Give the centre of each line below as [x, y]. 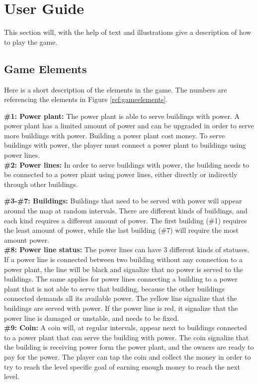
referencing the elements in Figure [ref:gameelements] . [86, 99]
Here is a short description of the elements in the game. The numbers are [116, 89]
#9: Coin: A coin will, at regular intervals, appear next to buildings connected [126, 328]
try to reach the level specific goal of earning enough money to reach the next [122, 366]
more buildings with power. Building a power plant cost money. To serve [115, 135]
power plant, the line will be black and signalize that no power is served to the [124, 269]
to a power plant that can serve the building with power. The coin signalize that [127, 337]
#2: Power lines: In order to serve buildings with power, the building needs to [127, 164]
